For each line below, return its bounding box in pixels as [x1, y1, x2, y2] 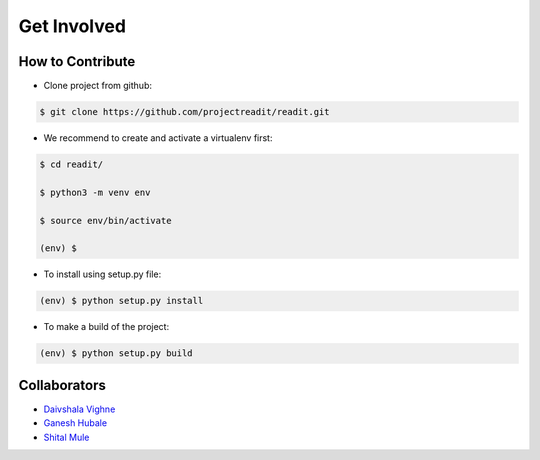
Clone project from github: [43, 80, 152, 92]
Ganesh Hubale [43, 417, 108, 429]
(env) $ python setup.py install [39, 295, 204, 307]
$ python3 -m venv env [39, 186, 151, 198]
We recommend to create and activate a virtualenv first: [43, 132, 273, 144]
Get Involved [18, 15, 127, 37]
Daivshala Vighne [43, 403, 116, 415]
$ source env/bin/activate [39, 215, 172, 226]
